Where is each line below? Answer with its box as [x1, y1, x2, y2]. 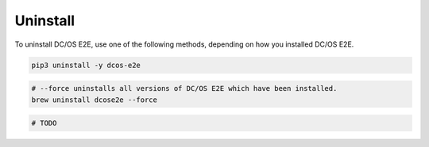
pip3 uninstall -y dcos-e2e [31, 60, 141, 70]
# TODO [31, 119, 57, 128]
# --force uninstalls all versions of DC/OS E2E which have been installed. [31, 84, 338, 93]
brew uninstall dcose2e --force [31, 95, 158, 104]
